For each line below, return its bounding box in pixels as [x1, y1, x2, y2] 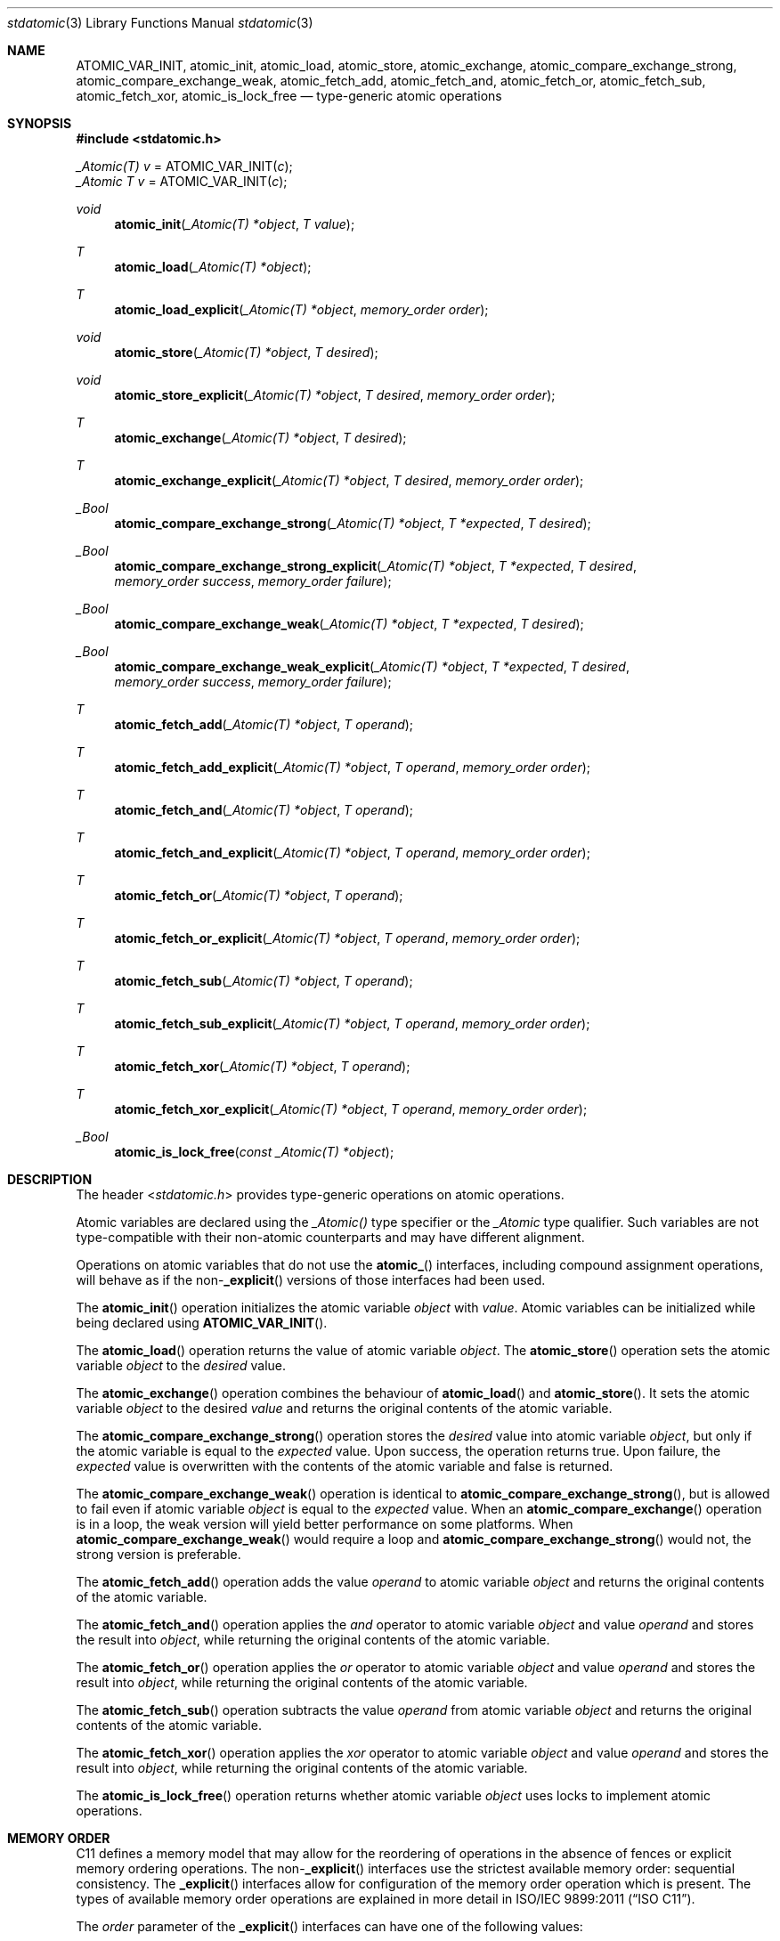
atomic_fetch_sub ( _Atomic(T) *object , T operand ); [114, 973, 413, 988]
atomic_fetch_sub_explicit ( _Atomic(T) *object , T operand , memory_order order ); [114, 1016, 590, 1031]
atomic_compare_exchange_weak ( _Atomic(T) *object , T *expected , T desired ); [114, 616, 584, 631]
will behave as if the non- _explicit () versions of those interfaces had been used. [76, 1272, 546, 1287]
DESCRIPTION [7, 1172, 93, 1187]
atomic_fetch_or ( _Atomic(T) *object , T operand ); [114, 888, 403, 903]
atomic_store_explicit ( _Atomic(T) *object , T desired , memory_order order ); [114, 387, 556, 402]
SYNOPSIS [7, 116, 72, 131]
